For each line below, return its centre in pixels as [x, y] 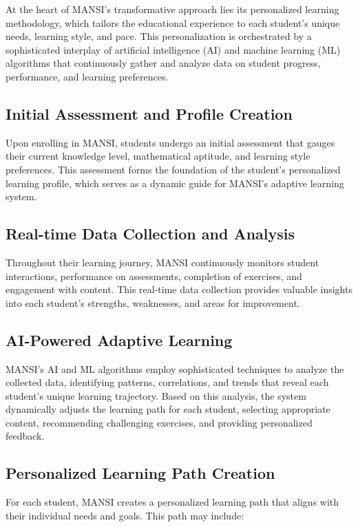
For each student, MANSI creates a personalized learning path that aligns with [172, 502]
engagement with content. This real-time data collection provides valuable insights [179, 289]
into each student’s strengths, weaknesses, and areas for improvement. [153, 302]
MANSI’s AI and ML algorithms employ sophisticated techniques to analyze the [175, 368]
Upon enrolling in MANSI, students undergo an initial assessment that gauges [170, 142]
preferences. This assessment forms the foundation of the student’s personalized [173, 169]
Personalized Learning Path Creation [140, 473]
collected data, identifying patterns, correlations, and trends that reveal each [167, 382]
